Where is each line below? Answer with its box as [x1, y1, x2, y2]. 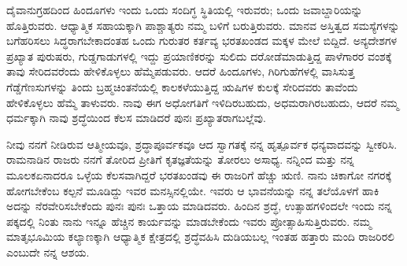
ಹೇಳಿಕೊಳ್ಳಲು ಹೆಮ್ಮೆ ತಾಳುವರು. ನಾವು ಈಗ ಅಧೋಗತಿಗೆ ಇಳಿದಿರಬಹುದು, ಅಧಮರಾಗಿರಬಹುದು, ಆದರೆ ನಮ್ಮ [6, 94, 399, 110]
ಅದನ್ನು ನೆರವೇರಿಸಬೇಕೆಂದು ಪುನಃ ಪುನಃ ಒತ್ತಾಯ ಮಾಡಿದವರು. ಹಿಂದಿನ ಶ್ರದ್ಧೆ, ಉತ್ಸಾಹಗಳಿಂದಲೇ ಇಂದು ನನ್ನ [6, 198, 392, 214]
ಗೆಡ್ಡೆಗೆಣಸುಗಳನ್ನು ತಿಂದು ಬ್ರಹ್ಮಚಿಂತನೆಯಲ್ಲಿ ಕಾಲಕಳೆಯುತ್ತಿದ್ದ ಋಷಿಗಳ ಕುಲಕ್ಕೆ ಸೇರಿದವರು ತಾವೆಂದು [6, 78, 358, 94]
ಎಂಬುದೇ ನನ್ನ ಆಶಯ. [6, 243, 90, 260]
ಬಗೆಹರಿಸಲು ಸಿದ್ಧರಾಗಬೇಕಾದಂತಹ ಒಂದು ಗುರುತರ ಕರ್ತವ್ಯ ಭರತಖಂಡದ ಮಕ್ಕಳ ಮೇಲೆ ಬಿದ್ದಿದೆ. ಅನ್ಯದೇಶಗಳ [6, 32, 398, 49]
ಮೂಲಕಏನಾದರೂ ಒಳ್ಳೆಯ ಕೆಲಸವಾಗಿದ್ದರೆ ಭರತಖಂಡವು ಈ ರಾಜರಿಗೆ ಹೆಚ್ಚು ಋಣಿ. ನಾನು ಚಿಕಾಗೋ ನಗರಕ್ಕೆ [6, 166, 392, 183]
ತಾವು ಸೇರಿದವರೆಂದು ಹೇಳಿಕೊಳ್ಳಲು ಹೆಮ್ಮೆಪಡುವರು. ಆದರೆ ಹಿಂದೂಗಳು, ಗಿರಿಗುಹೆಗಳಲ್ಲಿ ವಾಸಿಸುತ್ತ [6, 63, 355, 79]
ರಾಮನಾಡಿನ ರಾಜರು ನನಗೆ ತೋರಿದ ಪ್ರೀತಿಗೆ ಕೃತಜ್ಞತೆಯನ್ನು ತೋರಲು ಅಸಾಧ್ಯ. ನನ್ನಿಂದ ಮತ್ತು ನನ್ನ [6, 151, 354, 168]
